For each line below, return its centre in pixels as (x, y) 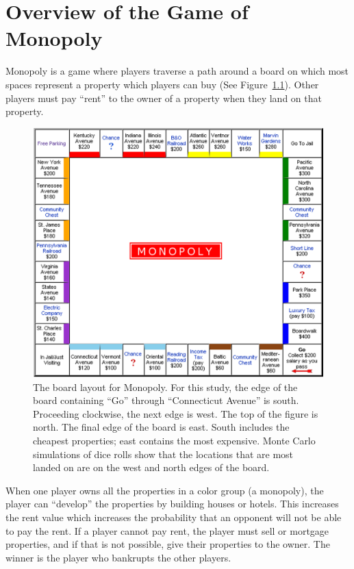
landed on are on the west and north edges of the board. (151, 467)
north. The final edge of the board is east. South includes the (161, 427)
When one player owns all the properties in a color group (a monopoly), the (165, 490)
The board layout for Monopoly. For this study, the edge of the (165, 387)
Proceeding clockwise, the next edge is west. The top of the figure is (176, 413)
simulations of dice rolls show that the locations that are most (163, 454)
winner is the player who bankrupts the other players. (118, 557)
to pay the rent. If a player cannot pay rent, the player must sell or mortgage (167, 530)
